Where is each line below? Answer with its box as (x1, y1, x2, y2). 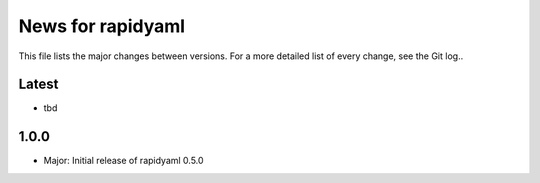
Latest (18, 76, 59, 93)
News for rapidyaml (18, 15, 185, 37)
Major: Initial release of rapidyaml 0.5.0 (43, 155, 204, 167)
